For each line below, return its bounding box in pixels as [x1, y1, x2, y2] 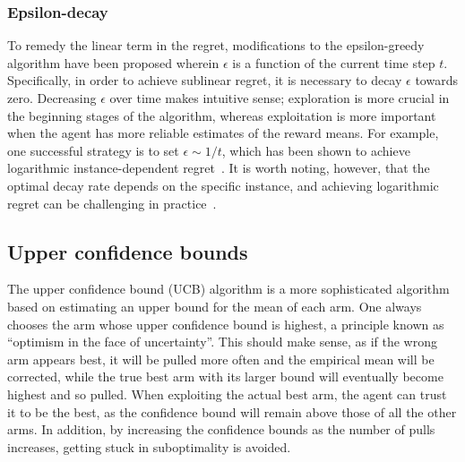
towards [415, 71, 458, 90]
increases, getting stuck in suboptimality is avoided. [7, 437, 291, 456]
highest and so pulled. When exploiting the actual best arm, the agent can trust [7, 384, 447, 403]
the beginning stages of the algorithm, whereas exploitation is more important [7, 106, 436, 124]
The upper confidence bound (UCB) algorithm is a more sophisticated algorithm [7, 279, 450, 298]
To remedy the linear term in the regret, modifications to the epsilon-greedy [7, 36, 425, 55]
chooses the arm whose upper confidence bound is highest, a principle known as [7, 314, 444, 333]
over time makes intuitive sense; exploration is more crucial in [109, 89, 450, 107]
